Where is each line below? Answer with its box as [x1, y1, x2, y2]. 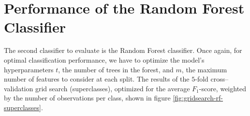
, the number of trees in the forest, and [58, 64, 174, 74]
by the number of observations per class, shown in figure [4, 93, 171, 103]
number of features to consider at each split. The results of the [4, 74, 190, 84]
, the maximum [181, 64, 227, 74]
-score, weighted [199, 83, 247, 93]
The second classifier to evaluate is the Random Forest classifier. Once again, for [4, 45, 242, 55]
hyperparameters [4, 64, 54, 74]
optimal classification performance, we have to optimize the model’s [4, 54, 205, 65]
